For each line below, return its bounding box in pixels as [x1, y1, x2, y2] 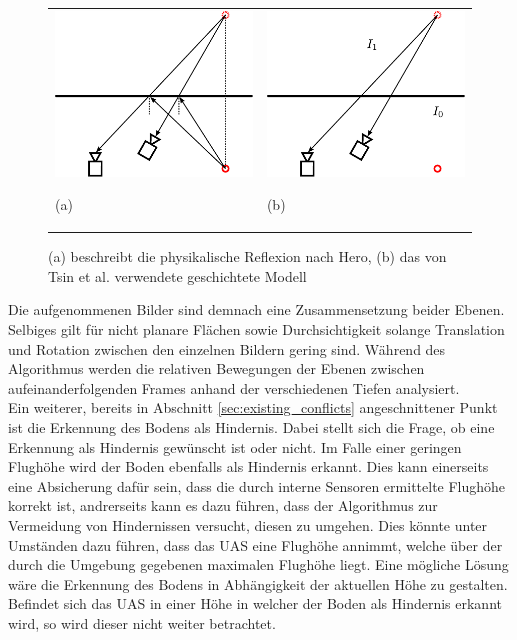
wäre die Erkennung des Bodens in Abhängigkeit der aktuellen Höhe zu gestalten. [8, 573, 508, 594]
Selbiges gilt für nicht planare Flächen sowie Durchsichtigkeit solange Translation [8, 319, 505, 340]
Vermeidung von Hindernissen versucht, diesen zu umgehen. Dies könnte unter [8, 514, 488, 535]
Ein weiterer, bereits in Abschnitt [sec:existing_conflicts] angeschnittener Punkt [8, 397, 498, 418]
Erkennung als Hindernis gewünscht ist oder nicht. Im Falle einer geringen [8, 436, 462, 457]
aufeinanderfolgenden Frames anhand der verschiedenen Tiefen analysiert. [8, 377, 460, 398]
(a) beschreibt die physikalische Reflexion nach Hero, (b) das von [48, 246, 447, 267]
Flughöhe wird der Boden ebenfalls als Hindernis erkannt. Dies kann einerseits [8, 456, 489, 477]
